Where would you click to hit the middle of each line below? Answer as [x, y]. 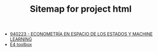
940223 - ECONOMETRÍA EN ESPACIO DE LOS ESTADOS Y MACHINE [81, 34]
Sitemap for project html [81, 9]
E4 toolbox [21, 45]
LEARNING [21, 39]
